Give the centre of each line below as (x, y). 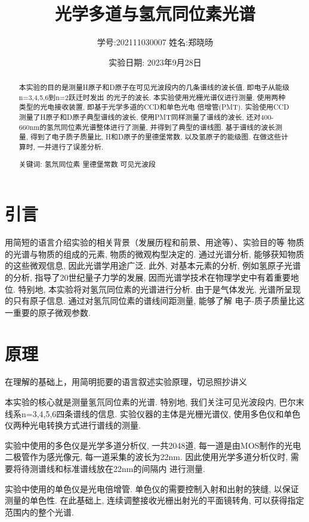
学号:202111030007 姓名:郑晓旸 (155, 42)
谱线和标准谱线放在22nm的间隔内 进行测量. (121, 469)
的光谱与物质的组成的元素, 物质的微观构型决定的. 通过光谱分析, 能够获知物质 (154, 254)
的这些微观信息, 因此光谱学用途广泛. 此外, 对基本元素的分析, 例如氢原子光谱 (153, 265)
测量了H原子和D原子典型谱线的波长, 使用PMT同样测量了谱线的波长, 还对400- (146, 117)
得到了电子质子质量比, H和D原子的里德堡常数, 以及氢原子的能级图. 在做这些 (156, 137)
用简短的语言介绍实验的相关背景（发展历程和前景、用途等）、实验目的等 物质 (154, 242)
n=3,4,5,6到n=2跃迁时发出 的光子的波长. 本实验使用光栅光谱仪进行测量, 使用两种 (152, 97)
